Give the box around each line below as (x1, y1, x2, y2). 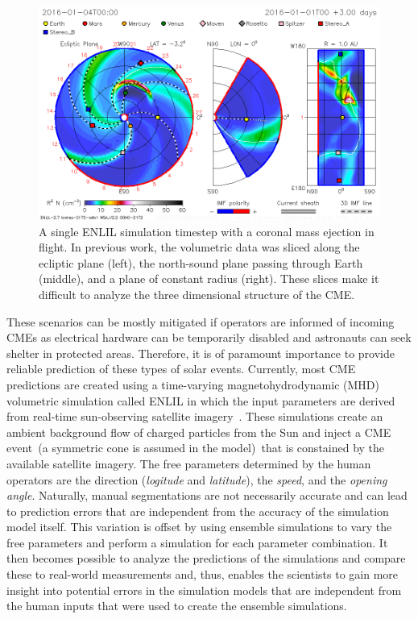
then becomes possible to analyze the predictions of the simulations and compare (6, 550, 406, 567)
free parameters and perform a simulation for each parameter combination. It (6, 534, 388, 550)
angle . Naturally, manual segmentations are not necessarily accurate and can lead (6, 487, 408, 504)
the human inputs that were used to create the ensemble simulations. (6, 597, 347, 614)
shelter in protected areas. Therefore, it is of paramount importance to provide (6, 344, 395, 361)
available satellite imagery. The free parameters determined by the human (6, 455, 371, 472)
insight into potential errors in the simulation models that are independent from (6, 581, 402, 598)
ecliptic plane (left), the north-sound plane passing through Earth (39, 254, 363, 271)
